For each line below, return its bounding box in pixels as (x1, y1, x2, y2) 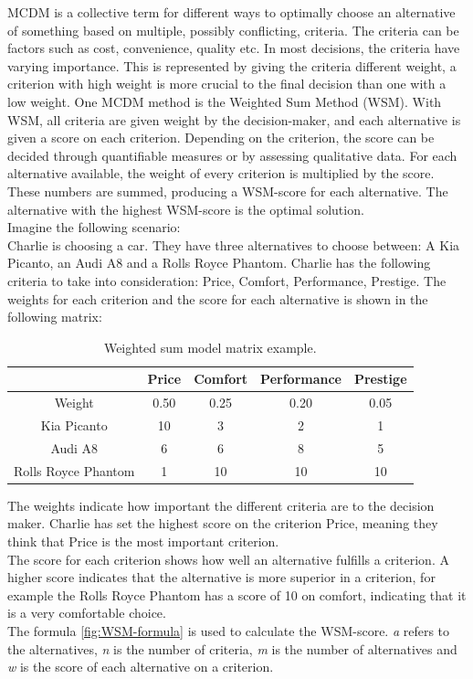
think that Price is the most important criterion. (7, 531, 279, 550)
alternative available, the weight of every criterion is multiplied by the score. (7, 164, 435, 183)
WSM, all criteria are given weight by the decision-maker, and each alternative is (7, 110, 461, 129)
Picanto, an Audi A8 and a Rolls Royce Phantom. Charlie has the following (7, 253, 431, 272)
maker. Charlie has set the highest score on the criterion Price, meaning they (7, 514, 438, 533)
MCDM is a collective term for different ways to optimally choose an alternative (7, 3, 456, 21)
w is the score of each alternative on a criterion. (7, 657, 274, 676)
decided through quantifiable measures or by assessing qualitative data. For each (7, 145, 457, 164)
